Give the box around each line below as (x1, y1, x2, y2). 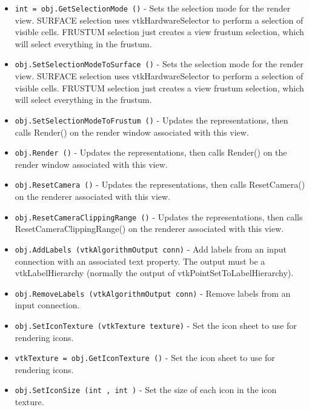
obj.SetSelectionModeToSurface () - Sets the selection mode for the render (15, 58, 304, 70)
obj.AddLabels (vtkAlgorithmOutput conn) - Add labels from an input (15, 242, 287, 255)
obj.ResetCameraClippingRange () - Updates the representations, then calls (15, 210, 303, 223)
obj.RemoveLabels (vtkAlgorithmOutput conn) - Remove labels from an (15, 286, 291, 299)
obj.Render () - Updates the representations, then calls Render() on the (15, 146, 287, 159)
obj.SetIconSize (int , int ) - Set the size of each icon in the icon (15, 383, 277, 396)
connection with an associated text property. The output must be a (15, 254, 265, 267)
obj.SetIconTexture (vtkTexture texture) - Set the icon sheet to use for (15, 319, 297, 331)
